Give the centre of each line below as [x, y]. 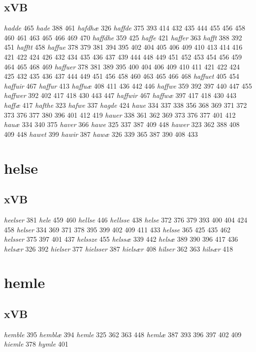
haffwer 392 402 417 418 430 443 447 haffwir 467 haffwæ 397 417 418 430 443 [120, 95]
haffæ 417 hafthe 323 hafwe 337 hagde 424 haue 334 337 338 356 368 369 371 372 [126, 105]
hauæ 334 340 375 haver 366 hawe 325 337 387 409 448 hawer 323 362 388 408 [122, 124]
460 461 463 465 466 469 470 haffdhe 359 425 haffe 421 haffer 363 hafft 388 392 [123, 37]
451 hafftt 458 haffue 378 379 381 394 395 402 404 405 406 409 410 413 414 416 [123, 47]
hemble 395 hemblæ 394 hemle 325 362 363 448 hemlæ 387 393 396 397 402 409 [123, 334]
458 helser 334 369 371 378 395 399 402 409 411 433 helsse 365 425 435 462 [117, 229]
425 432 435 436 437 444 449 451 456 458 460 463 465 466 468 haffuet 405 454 [122, 76]
